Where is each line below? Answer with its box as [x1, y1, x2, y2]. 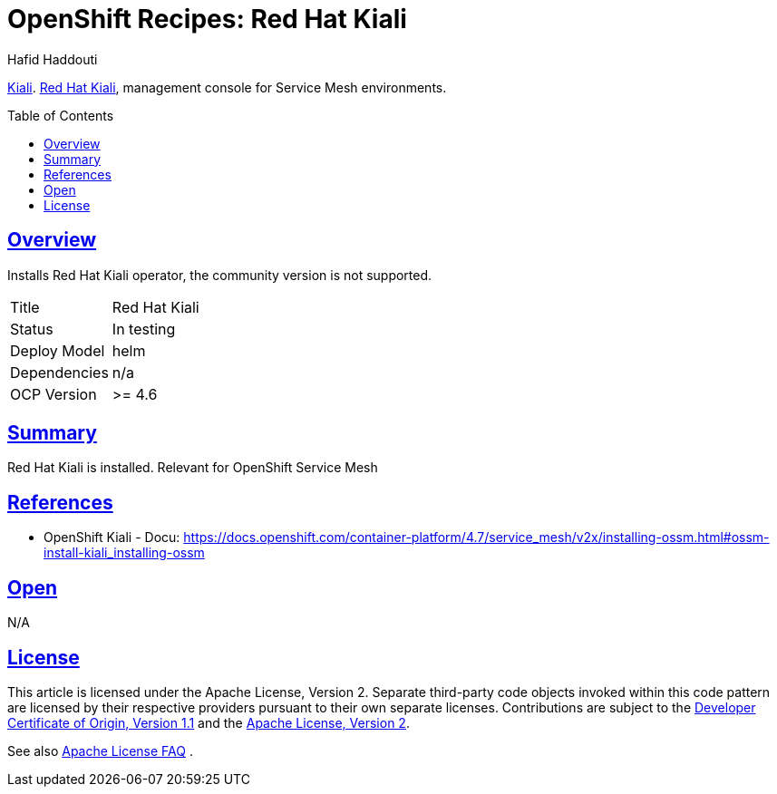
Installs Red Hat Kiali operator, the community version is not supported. [7, 266, 432, 283]
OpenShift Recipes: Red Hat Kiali [7, 4, 407, 34]
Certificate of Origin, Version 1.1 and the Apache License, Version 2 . [7, 714, 410, 731]
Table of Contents [7, 107, 114, 123]
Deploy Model [10, 341, 105, 360]
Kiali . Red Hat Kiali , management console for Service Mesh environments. [7, 79, 447, 95]
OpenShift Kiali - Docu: [44, 529, 180, 546]
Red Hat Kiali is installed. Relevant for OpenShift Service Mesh [7, 460, 378, 476]
